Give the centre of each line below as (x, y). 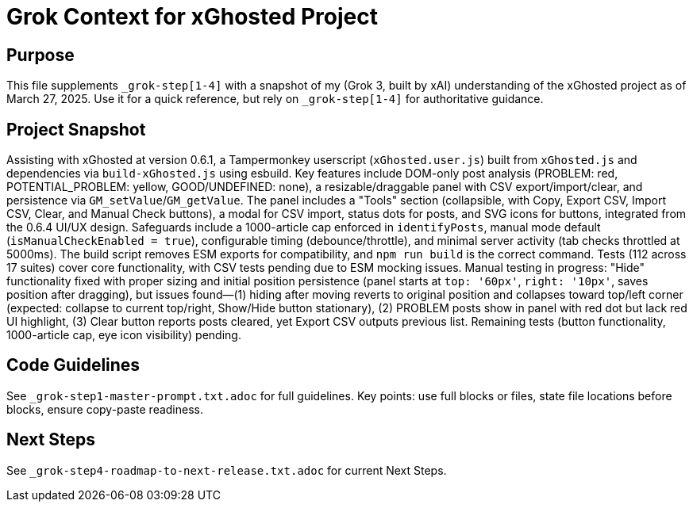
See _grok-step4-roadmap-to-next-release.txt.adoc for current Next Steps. (227, 470)
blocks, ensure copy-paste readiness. (105, 409)
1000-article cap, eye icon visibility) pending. (124, 335)
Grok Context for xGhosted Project (192, 17)
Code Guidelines (73, 365)
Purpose (40, 55)
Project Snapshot (76, 129)
